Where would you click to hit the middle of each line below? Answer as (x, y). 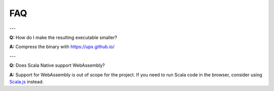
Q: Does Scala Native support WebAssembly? (57, 65)
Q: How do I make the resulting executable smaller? (63, 37)
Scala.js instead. (27, 81)
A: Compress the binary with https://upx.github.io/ (62, 47)
